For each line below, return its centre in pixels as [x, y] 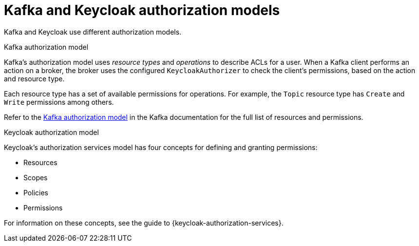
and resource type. [34, 78]
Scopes [36, 177]
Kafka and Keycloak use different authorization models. [93, 32]
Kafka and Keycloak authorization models [142, 10]
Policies [36, 192]
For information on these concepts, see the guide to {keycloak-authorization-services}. [144, 223]
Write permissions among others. [59, 102]
